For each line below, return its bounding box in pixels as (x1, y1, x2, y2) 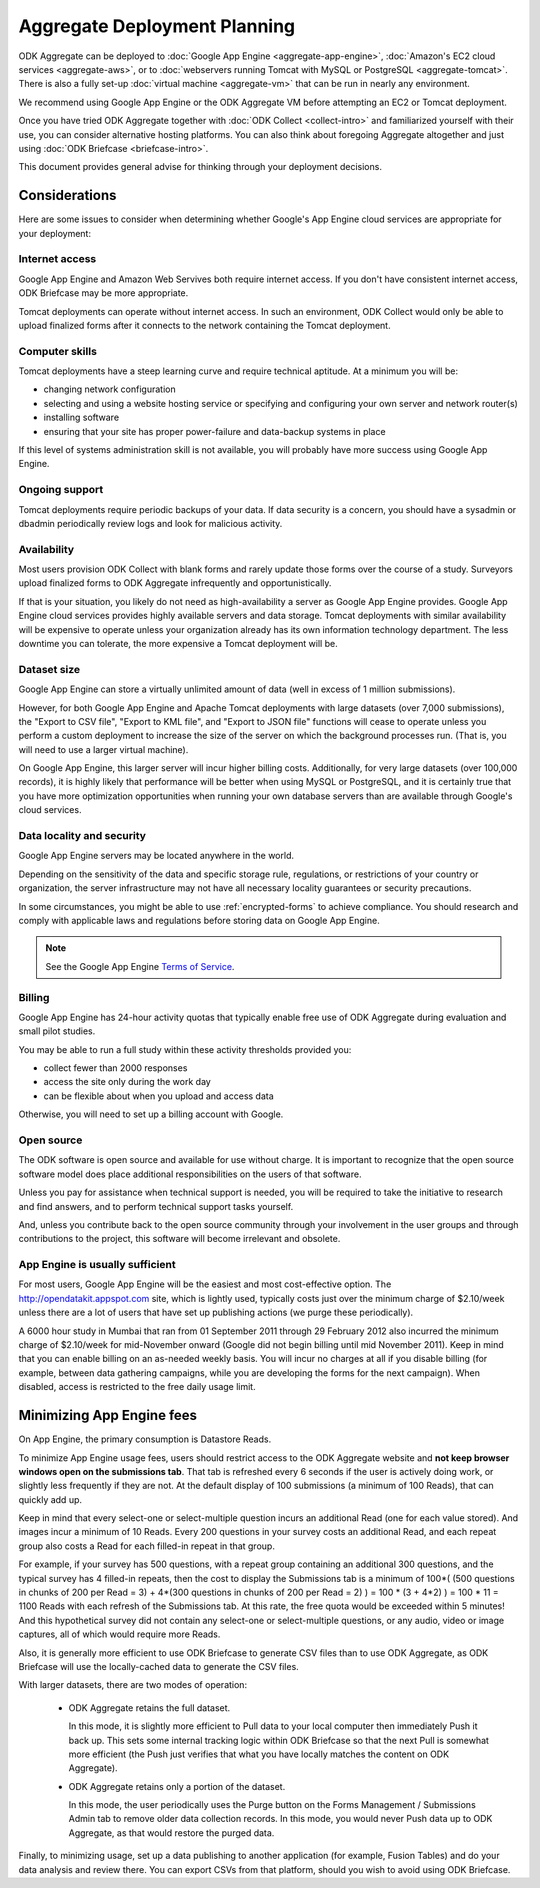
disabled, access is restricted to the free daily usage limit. (18, 1381, 256, 1393)
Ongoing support (18, 483, 104, 497)
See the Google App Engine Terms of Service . (45, 960, 235, 972)
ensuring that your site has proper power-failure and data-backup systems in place (43, 425, 386, 437)
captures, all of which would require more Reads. (18, 1628, 221, 1640)
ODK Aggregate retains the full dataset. (68, 1701, 231, 1714)
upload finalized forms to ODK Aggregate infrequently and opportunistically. (18, 577, 332, 589)
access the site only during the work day (43, 1076, 212, 1088)
